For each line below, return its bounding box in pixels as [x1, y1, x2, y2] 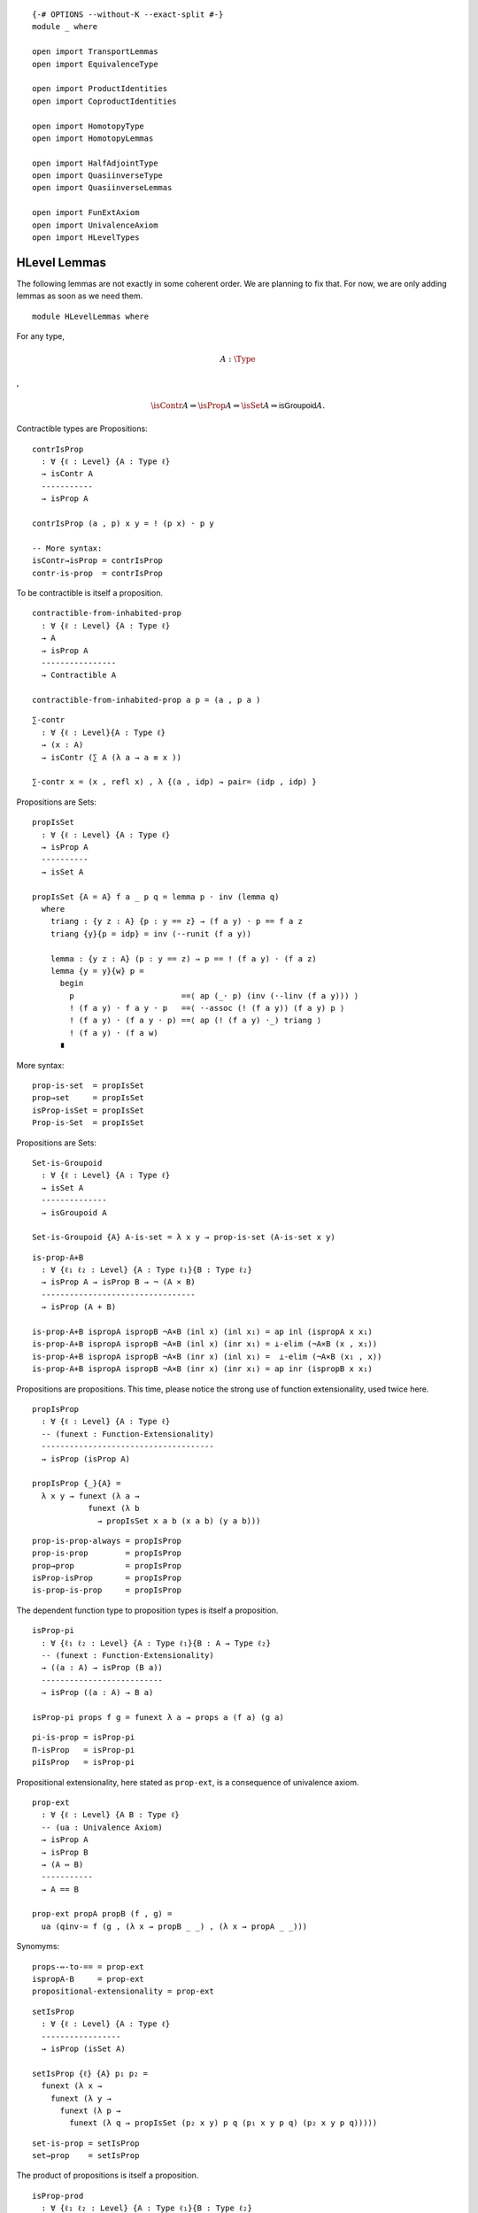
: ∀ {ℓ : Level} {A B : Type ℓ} [41, 1810, 181, 1820]
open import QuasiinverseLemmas [32, 182, 173, 193]
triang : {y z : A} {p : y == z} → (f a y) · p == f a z [50, 916, 303, 927]
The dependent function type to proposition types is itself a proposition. [16, 1605, 279, 1615]
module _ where [32, 22, 98, 32]
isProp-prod [32, 2191, 84, 2201]
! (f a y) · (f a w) [69, 1028, 158, 1037]
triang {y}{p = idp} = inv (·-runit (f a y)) [50, 929, 252, 938]
